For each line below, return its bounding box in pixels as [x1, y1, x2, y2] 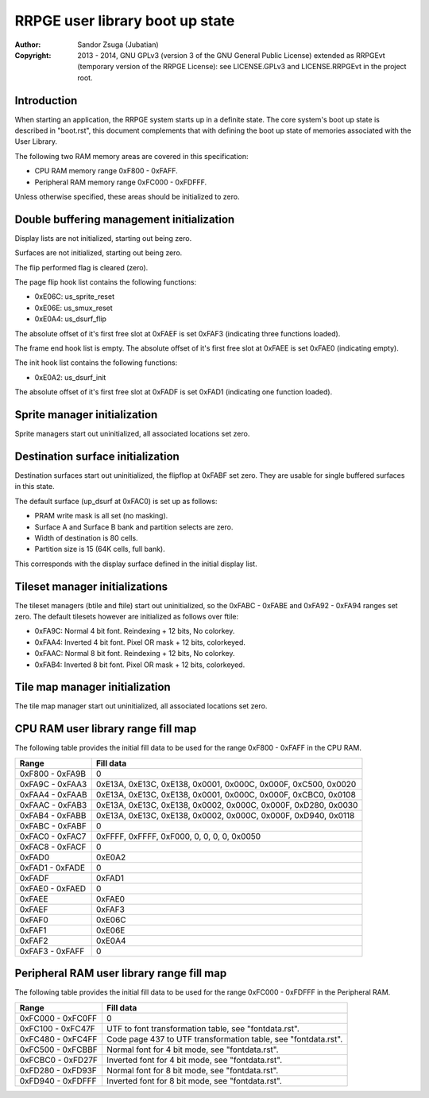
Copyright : [14, 50, 52, 60]
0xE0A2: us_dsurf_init [34, 372, 106, 382]
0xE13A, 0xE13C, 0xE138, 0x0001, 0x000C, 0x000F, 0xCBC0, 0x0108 [95, 789, 357, 800]
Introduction [14, 94, 78, 107]
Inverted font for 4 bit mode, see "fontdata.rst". [106, 1054, 283, 1065]
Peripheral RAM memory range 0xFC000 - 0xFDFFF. [34, 177, 207, 187]
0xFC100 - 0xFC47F [19, 1022, 95, 1034]
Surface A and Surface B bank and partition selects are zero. [34, 522, 234, 532]
